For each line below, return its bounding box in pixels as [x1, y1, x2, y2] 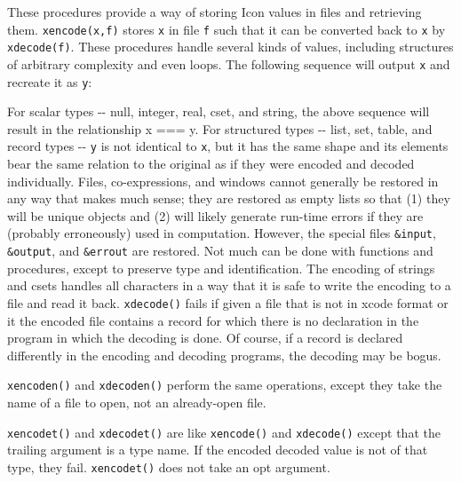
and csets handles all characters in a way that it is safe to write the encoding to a [7, 276, 451, 295]
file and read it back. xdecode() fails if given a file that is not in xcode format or [7, 293, 449, 312]
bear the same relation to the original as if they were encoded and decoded [7, 154, 415, 173]
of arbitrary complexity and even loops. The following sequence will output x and [7, 54, 450, 73]
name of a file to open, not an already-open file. [7, 393, 266, 412]
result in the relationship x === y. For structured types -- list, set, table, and [7, 119, 433, 138]
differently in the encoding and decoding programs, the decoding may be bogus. [7, 345, 441, 364]
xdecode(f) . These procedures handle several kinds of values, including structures [7, 37, 454, 56]
